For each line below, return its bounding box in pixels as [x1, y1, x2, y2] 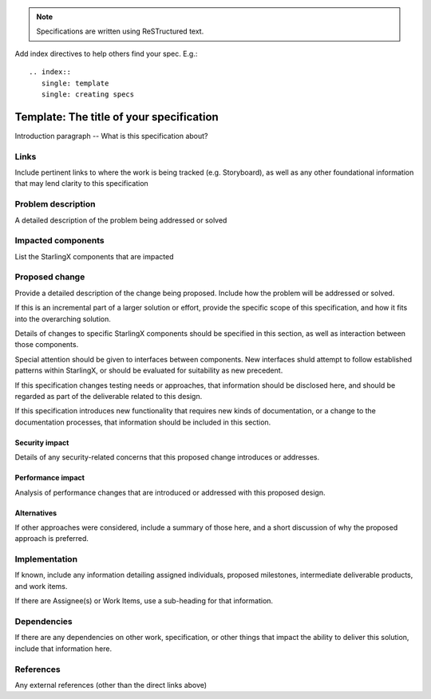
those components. [14, 340, 79, 349]
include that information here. [14, 643, 112, 654]
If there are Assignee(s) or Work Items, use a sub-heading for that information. [14, 596, 274, 606]
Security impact [14, 437, 69, 447]
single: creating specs [41, 89, 135, 99]
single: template [41, 78, 109, 88]
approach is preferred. [14, 534, 89, 543]
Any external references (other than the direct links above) [14, 680, 208, 689]
